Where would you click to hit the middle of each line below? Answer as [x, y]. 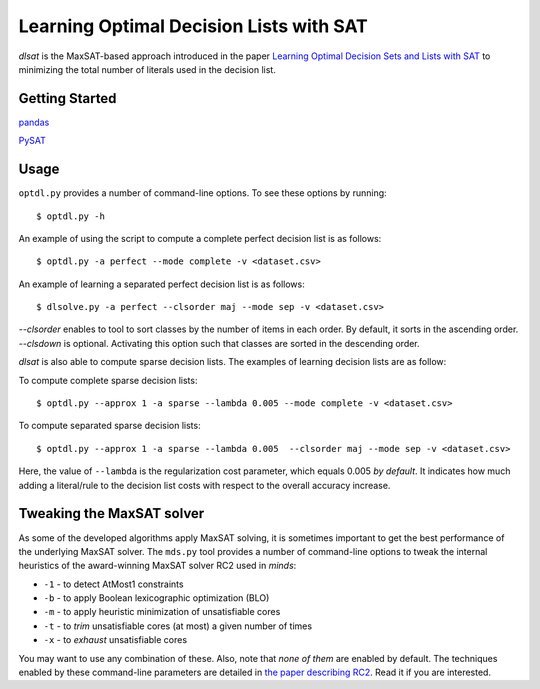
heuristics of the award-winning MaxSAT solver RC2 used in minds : [157, 566]
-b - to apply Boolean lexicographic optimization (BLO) [156, 598]
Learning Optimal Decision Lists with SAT [193, 26]
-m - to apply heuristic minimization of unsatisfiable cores [162, 612]
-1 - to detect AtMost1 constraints [113, 584]
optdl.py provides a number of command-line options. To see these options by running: [202, 193]
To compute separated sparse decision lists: [109, 426]
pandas [34, 122]
